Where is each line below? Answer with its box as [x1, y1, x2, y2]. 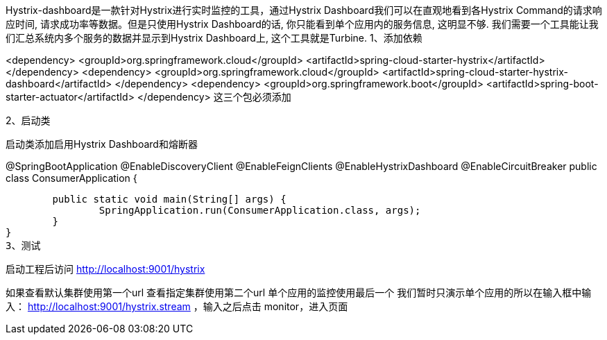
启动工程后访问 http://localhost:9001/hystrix [6, 263, 205, 275]
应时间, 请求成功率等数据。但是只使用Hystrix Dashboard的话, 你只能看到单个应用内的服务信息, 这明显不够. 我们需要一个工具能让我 [6, 18, 599, 30]
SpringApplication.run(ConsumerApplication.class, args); [99, 205, 421, 216]
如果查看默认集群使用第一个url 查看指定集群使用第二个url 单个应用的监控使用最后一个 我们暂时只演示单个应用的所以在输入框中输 [6, 287, 592, 298]
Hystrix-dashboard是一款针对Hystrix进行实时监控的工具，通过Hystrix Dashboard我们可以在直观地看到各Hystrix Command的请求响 [6, 4, 602, 16]
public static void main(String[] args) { [52, 194, 287, 205]
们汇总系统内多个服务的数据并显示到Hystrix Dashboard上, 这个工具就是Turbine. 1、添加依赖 [6, 32, 422, 44]
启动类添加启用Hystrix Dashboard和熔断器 [6, 138, 198, 150]
